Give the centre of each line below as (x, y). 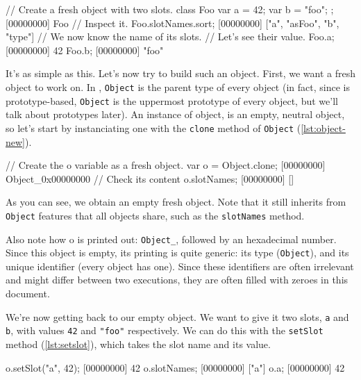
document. (28, 294)
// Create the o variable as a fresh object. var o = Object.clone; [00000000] (166, 165)
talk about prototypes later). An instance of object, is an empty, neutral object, (175, 114)
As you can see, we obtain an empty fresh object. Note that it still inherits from (176, 202)
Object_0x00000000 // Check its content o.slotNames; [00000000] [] (150, 178)
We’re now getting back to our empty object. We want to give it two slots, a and (177, 316)
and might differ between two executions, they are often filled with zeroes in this (177, 280)
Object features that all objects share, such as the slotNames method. (155, 215)
